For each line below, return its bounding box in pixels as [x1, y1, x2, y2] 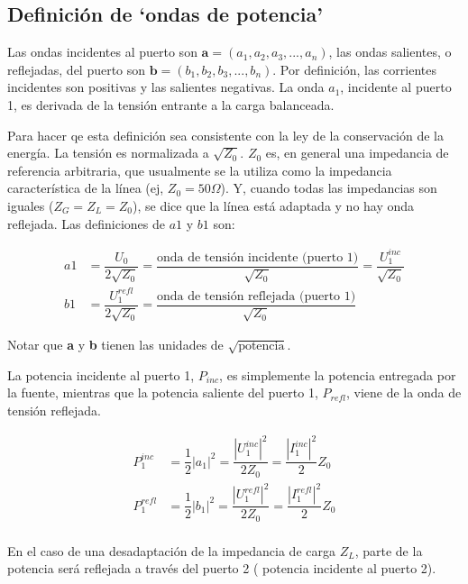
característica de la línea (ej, [7, 178, 164, 197]
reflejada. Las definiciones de [7, 214, 165, 233]
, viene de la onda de [345, 383, 462, 402]
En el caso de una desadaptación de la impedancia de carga [7, 541, 335, 560]
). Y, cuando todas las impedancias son [220, 178, 437, 197]
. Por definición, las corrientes [272, 59, 436, 78]
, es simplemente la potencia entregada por [219, 365, 456, 384]
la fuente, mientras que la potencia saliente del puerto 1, [7, 383, 318, 402]
